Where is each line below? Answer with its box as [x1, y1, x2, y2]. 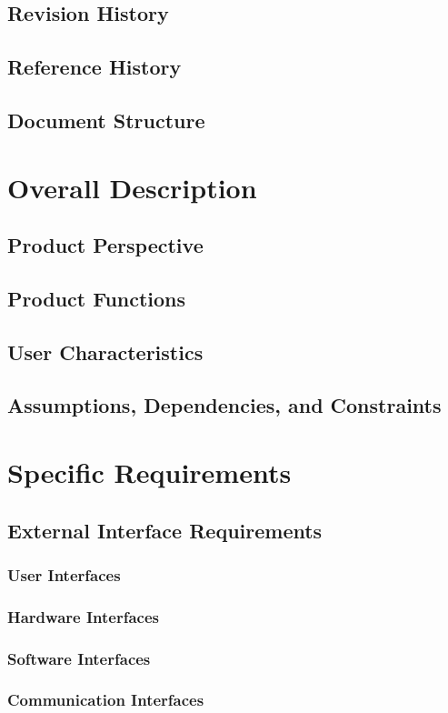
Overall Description [7, 168, 257, 206]
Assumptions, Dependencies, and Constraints [7, 391, 442, 419]
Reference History [7, 53, 182, 81]
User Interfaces [7, 563, 121, 586]
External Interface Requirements [7, 516, 323, 544]
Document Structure [7, 105, 205, 134]
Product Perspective [7, 231, 204, 259]
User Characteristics [7, 337, 204, 366]
